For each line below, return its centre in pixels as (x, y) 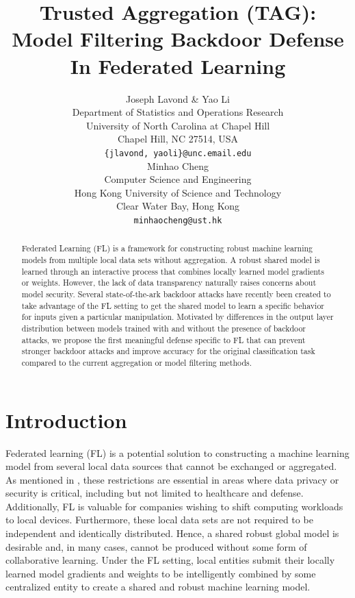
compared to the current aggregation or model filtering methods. (136, 362)
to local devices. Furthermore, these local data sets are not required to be (159, 520)
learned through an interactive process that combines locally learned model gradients (173, 271)
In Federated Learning (178, 65)
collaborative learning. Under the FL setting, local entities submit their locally (170, 560)
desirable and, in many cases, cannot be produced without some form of (156, 546)
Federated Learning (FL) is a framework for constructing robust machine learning (167, 248)
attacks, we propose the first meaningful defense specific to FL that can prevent (163, 339)
